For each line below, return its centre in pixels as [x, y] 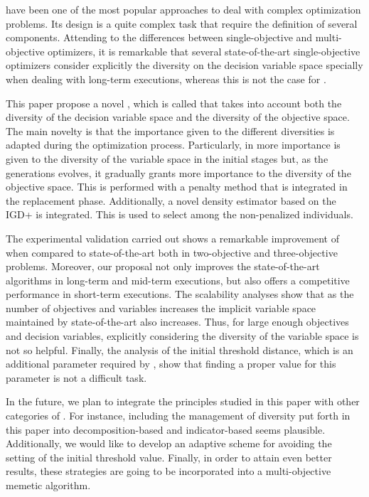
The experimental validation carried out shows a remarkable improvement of [172, 238]
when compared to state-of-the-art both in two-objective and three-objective [172, 252]
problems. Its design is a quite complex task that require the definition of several [182, 23]
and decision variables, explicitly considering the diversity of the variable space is [182, 336]
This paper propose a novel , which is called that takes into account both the [174, 103]
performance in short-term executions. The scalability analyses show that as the [180, 294]
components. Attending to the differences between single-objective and [159, 37]
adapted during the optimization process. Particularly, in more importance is [173, 145]
